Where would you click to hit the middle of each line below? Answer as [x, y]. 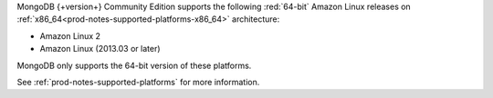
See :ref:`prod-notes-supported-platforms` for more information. [138, 82]
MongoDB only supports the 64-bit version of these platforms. [134, 65]
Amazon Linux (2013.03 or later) [100, 49]
